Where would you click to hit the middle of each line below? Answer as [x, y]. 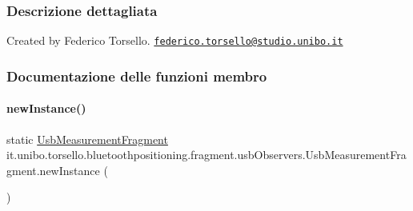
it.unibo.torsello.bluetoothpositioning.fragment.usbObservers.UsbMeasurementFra [206, 155]
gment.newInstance [53, 170]
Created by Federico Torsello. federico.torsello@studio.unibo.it [175, 40]
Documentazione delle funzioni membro [137, 76]
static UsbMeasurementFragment [87, 139]
